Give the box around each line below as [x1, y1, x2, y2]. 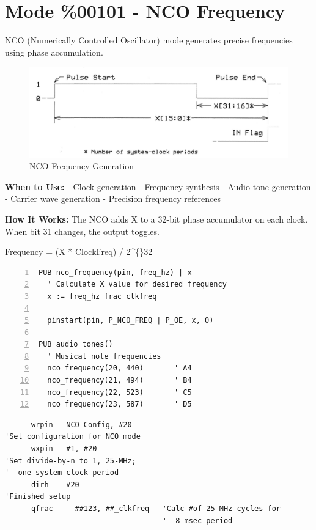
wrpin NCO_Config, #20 [31, 420, 132, 429]
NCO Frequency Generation [29, 160, 134, 172]
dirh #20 [31, 480, 79, 489]
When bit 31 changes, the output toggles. [5, 224, 160, 237]
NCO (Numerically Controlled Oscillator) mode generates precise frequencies [5, 34, 293, 46]
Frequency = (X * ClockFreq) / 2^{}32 [5, 245, 153, 258]
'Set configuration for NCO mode [5, 432, 141, 441]
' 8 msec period [162, 516, 233, 525]
